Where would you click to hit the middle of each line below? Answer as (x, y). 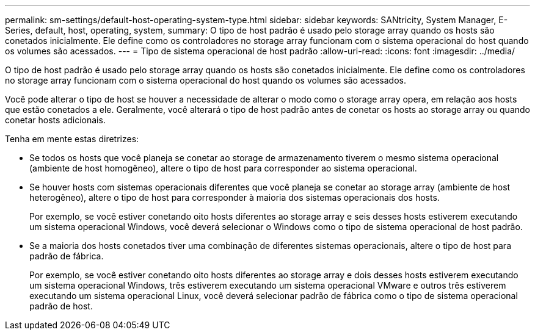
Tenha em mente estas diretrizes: (72, 139)
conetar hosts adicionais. (55, 120)
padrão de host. (61, 306)
